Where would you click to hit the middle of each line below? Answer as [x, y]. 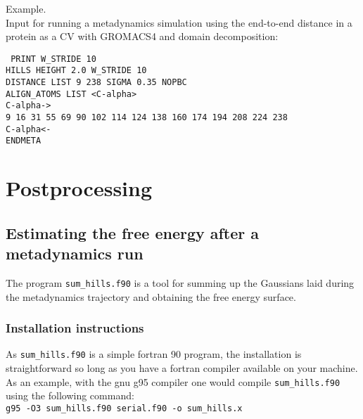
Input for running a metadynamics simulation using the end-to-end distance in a [179, 22]
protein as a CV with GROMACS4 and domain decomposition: [142, 36]
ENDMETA [24, 141]
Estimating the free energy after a [133, 232]
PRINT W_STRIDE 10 [53, 59]
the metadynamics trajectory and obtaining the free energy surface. [151, 296]
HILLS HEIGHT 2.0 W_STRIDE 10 [76, 71]
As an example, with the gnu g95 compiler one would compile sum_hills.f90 [173, 381]
